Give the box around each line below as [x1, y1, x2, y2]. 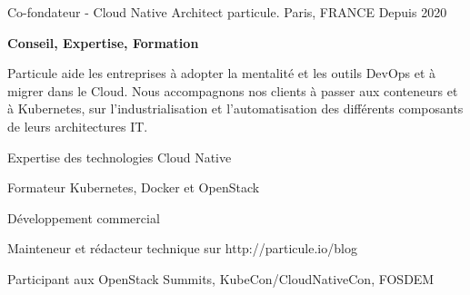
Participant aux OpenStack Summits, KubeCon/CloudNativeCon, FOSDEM [7, 269, 435, 288]
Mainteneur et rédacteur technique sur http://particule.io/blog [7, 239, 357, 258]
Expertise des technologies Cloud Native [7, 147, 232, 166]
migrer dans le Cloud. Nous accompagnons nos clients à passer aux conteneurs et [7, 81, 458, 100]
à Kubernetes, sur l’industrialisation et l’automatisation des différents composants [7, 99, 464, 118]
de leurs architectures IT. [7, 116, 148, 135]
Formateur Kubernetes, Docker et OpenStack [7, 178, 260, 197]
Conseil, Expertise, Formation [7, 33, 199, 52]
